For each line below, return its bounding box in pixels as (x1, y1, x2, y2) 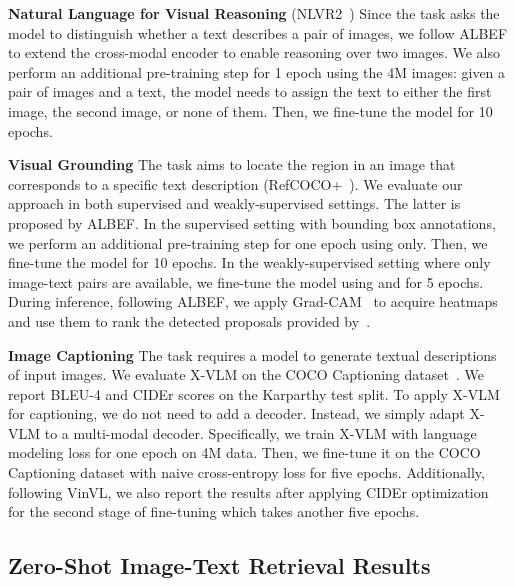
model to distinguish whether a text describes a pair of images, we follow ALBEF (8, 22, 508, 43)
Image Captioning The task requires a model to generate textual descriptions (8, 344, 497, 365)
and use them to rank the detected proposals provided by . (8, 310, 371, 331)
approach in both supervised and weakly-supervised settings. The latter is (8, 193, 461, 214)
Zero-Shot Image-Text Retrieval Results (8, 550, 431, 581)
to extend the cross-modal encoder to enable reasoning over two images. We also (8, 42, 501, 63)
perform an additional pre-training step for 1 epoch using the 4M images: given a (8, 61, 506, 82)
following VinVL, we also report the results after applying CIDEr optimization (8, 481, 489, 502)
